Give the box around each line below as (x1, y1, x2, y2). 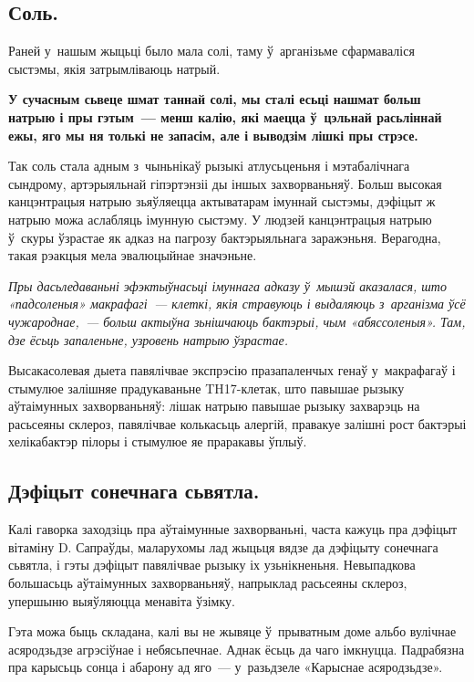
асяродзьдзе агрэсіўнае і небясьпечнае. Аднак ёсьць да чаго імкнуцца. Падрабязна (8, 639, 465, 658)
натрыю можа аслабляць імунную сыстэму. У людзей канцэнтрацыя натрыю (8, 209, 432, 228)
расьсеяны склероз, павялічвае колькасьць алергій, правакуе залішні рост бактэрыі (8, 414, 467, 433)
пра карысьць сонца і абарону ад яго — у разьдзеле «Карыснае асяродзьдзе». (8, 657, 443, 677)
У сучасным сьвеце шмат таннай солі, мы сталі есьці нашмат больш (8, 89, 421, 109)
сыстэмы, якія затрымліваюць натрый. (8, 58, 221, 78)
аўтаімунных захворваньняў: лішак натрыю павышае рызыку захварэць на (8, 396, 420, 415)
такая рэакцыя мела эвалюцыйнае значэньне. (8, 246, 257, 265)
